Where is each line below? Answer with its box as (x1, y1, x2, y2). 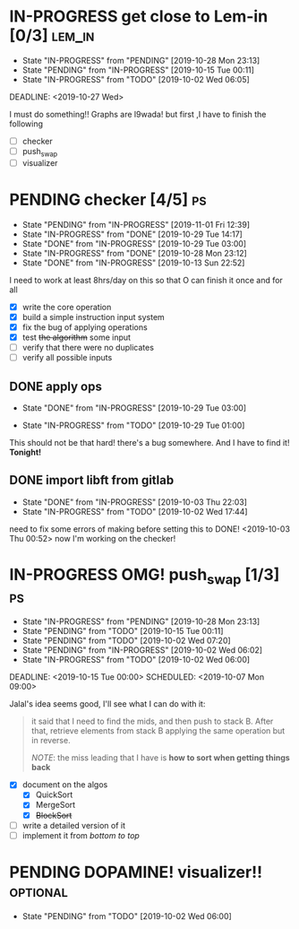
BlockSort (35, 810, 73, 820)
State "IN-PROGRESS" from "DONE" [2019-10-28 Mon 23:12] (21, 247, 248, 258)
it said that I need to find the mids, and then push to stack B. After (30, 716, 274, 727)
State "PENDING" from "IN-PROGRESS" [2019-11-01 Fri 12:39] (21, 219, 251, 230)
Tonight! (9, 447, 42, 457)
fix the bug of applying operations (21, 321, 148, 333)
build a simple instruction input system (21, 311, 166, 322)
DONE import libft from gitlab (9, 473, 175, 488)
